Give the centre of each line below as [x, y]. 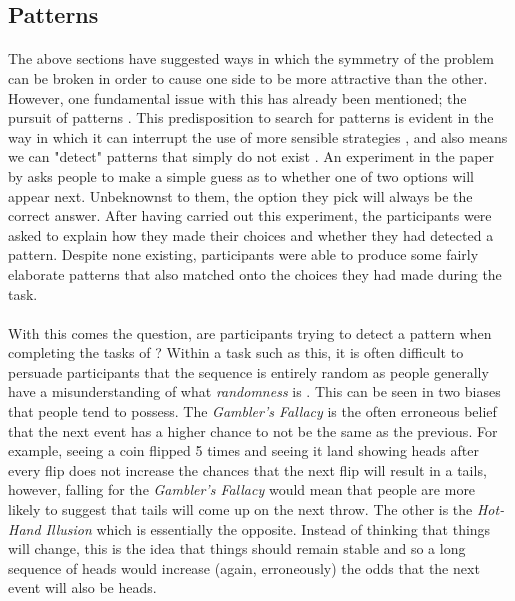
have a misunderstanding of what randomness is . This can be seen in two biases [254, 391]
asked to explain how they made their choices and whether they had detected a [251, 234]
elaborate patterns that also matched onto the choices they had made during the [255, 273]
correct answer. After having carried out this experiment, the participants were [250, 215]
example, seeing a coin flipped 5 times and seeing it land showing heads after [243, 450]
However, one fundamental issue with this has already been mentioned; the [237, 97]
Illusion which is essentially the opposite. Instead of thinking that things [268, 528]
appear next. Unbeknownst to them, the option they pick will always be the [240, 195]
